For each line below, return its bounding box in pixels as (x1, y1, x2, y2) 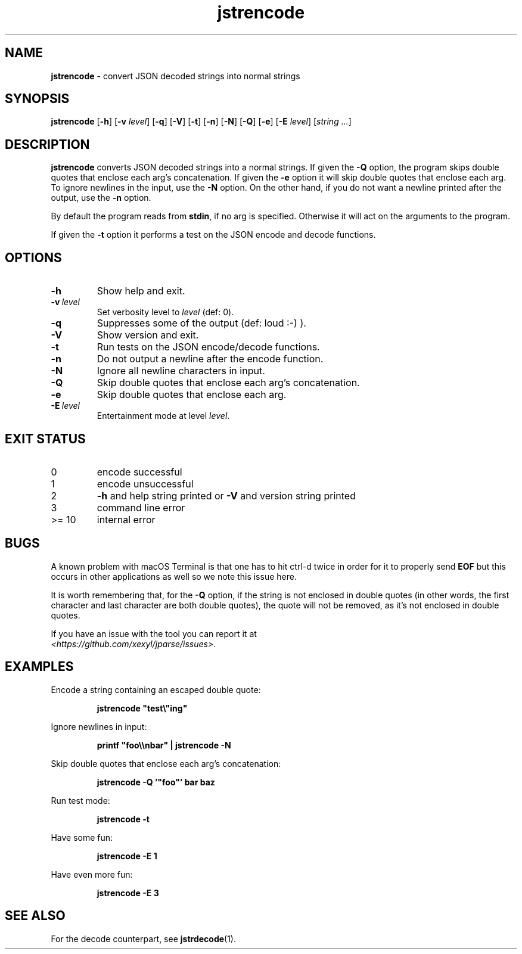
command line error (97, 501, 185, 514)
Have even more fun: (51, 869, 133, 880)
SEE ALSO (5, 908, 66, 924)
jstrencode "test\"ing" (97, 703, 188, 713)
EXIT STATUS (5, 431, 86, 446)
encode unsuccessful (97, 477, 194, 490)
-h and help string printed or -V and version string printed (97, 489, 356, 502)
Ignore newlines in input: (51, 721, 147, 732)
